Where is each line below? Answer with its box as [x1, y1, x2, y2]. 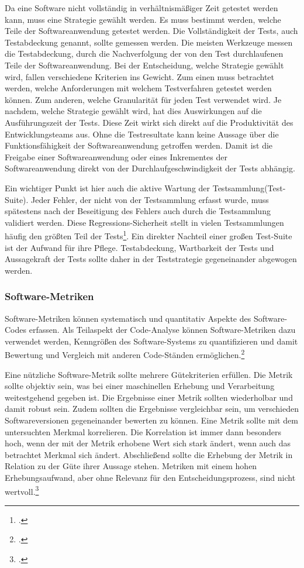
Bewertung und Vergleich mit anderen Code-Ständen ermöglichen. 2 [5, 347, 245, 360]
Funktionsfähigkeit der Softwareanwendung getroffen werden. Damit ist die [5, 139, 273, 152]
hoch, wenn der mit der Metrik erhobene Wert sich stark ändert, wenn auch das [5, 437, 291, 449]
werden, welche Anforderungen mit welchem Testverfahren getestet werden [5, 82, 272, 94]
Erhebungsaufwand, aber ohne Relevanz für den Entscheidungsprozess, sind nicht [5, 471, 296, 483]
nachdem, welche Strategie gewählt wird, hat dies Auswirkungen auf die [5, 105, 262, 117]
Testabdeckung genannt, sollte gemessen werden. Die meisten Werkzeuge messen [5, 36, 293, 48]
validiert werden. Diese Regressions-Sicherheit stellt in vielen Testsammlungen [5, 216, 284, 228]
